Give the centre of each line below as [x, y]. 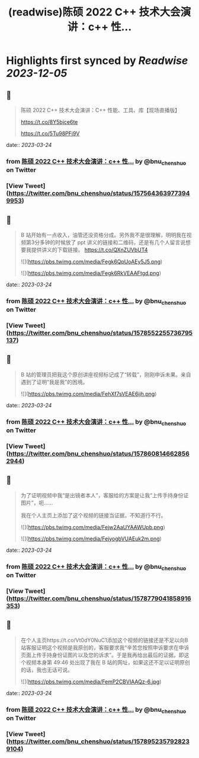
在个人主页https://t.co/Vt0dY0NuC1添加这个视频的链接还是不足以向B [104, 640]
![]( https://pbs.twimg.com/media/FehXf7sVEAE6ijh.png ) [89, 394]
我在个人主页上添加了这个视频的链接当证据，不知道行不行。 [93, 515]
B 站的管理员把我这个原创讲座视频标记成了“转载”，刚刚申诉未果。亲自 [106, 375]
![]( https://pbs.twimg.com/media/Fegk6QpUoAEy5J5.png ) [92, 261]
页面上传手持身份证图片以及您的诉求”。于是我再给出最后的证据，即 [102, 655]
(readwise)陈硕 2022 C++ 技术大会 [94, 12]
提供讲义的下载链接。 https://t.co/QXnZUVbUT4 [89, 250]
